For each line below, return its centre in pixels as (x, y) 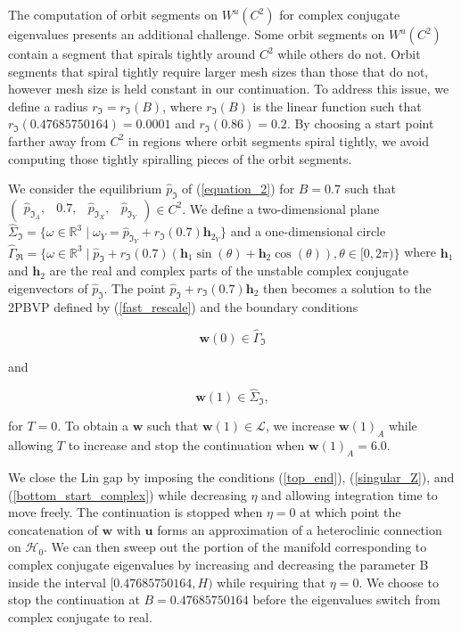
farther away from (57, 140)
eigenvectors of (48, 287)
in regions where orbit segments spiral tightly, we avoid (279, 140)
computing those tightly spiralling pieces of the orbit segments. (180, 158)
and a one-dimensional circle (308, 231)
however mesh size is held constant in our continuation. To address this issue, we (229, 89)
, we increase (300, 426)
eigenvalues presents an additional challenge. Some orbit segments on (197, 34)
